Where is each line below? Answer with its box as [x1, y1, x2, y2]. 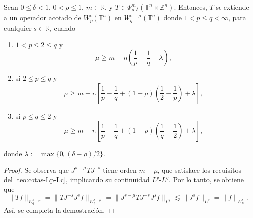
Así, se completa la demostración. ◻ [4, 205, 114, 215]
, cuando [49, 22, 76, 32]
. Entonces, [174, 2, 207, 12]
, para [228, 12, 246, 23]
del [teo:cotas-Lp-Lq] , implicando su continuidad [4, 174, 150, 185]
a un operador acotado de [4, 12, 81, 23]
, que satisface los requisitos [158, 164, 241, 175]
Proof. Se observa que [4, 164, 69, 175]
